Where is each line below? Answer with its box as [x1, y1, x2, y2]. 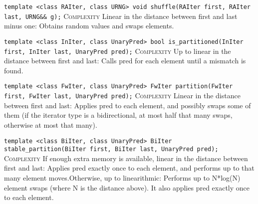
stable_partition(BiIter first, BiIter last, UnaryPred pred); [4, 146, 219, 153]
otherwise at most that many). [4, 119, 97, 130]
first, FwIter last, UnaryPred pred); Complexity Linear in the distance [4, 90, 241, 101]
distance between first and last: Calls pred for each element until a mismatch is [4, 55, 246, 66]
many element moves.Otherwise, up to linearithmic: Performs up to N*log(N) [4, 173, 241, 183]
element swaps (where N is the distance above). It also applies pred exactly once [4, 182, 250, 193]
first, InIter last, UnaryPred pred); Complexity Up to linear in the [4, 45, 231, 56]
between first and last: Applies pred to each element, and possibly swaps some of [4, 100, 251, 110]
